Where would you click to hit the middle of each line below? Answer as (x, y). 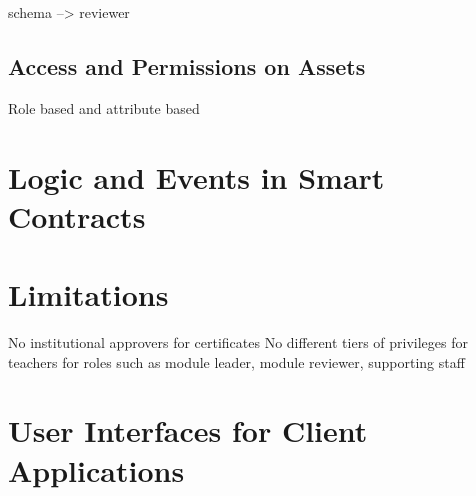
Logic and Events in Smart (196, 176)
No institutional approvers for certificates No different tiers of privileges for (238, 342)
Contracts (77, 215)
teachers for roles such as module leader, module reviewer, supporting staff (236, 361)
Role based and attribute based (104, 107)
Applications (96, 469)
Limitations (88, 294)
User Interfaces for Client (188, 430)
